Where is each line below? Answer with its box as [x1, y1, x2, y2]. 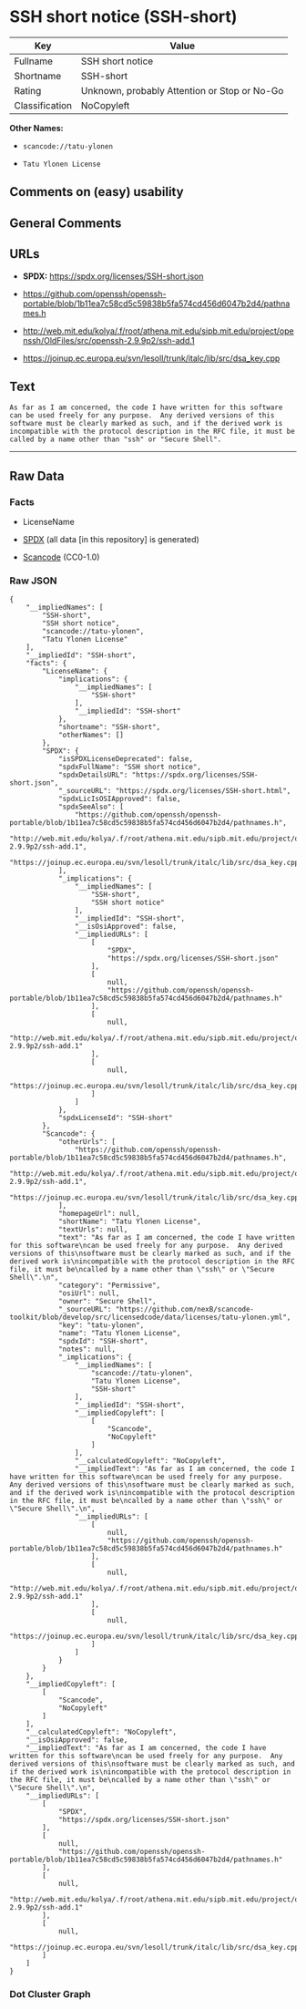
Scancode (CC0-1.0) [22, 551, 100, 562]
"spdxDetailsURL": [57, 770, 128, 780]
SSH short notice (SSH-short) [9, 6, 238, 27]
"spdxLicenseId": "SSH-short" [57, 1114, 173, 1123]
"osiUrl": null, [57, 1289, 120, 1298]
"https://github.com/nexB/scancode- [115, 1305, 255, 1314]
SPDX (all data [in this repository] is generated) [22, 534, 200, 545]
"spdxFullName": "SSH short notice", [57, 763, 202, 772]
